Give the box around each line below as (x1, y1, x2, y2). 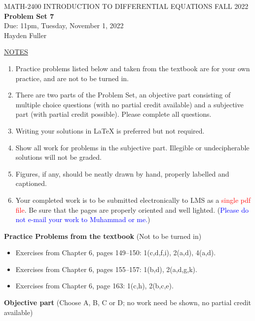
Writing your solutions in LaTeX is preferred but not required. (15, 125, 205, 136)
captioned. (15, 178, 47, 188)
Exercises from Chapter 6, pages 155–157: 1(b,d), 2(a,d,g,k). (15, 264, 197, 274)
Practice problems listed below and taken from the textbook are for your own (15, 63, 250, 73)
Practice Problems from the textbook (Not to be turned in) (4, 230, 202, 241)
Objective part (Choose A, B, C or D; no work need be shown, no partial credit (4, 297, 252, 308)
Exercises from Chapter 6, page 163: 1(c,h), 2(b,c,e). (15, 280, 174, 291)
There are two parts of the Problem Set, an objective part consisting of (15, 90, 231, 100)
